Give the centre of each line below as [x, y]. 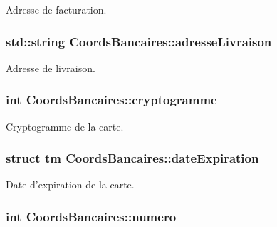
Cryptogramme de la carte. [65, 126]
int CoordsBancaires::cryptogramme [111, 100]
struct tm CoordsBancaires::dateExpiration [132, 158]
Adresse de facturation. [56, 9]
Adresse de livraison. [51, 67]
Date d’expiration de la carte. [70, 185]
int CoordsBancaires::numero [91, 216]
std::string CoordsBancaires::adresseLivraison [139, 41]
